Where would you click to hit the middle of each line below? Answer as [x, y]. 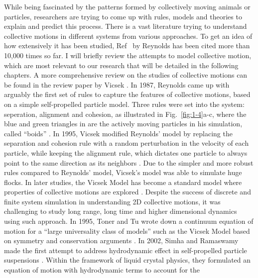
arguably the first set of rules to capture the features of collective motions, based [127, 94]
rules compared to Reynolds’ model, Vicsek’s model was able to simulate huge [123, 172]
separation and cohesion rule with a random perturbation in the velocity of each [127, 143]
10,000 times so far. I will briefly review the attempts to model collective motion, [128, 55]
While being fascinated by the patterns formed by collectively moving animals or [127, 6]
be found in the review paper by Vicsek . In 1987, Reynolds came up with [117, 84]
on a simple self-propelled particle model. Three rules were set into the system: [124, 104]
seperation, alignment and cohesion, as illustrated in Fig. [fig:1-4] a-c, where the [125, 114]
